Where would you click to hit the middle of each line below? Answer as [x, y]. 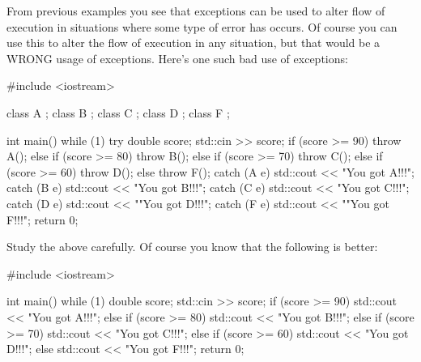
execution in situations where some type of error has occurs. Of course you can [202, 26]
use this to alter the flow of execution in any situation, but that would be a [193, 43]
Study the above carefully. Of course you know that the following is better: [192, 247]
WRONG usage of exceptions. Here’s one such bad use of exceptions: [177, 58]
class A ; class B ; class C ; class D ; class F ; [118, 112]
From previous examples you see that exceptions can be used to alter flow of [196, 11]
